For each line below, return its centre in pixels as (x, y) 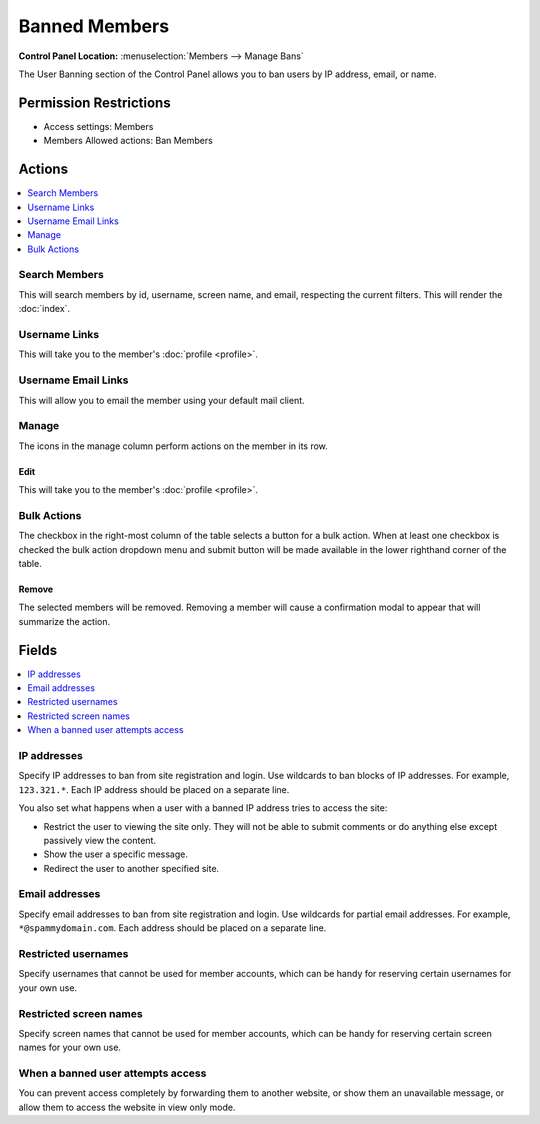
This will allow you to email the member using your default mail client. (161, 400)
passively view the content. (100, 840)
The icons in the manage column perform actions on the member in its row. (173, 446)
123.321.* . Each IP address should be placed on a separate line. (154, 789)
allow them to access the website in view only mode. (127, 1107)
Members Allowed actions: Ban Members (128, 141)
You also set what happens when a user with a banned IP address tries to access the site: (203, 808)
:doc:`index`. (44, 309)
